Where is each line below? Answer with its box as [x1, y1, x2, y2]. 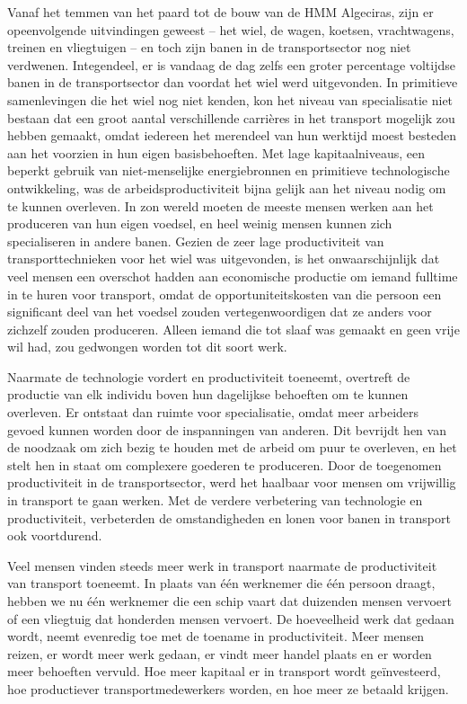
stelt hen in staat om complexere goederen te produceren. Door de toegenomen [7, 455, 442, 474]
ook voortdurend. [7, 526, 102, 545]
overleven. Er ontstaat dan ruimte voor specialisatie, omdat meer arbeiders [7, 403, 419, 422]
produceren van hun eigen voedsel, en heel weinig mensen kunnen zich [7, 214, 392, 233]
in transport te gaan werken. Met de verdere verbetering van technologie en [7, 491, 423, 510]
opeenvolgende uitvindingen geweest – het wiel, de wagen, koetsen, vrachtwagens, [7, 20, 454, 39]
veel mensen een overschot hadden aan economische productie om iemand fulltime [7, 266, 458, 285]
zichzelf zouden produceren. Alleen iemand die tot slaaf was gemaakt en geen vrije [7, 319, 460, 338]
